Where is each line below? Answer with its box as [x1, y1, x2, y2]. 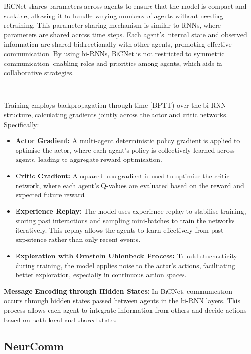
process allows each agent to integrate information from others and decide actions [4, 305, 247, 315]
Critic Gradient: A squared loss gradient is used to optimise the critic [15, 170, 230, 180]
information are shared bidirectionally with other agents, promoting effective [4, 39, 232, 49]
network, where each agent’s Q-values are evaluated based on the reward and [15, 180, 244, 190]
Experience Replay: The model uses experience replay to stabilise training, [15, 206, 246, 216]
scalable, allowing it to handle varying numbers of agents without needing [4, 10, 223, 20]
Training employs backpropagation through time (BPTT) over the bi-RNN [4, 100, 226, 110]
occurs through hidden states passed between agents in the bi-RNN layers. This [4, 295, 241, 306]
